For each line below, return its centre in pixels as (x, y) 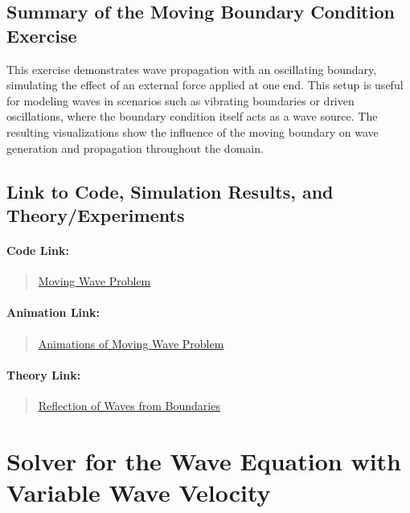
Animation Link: (53, 312)
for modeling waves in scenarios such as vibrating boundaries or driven (180, 100)
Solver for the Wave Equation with (204, 460)
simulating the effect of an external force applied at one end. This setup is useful (205, 85)
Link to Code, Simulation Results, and (170, 191)
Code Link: (38, 250)
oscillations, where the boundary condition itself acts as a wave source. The (192, 116)
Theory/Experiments (96, 214)
